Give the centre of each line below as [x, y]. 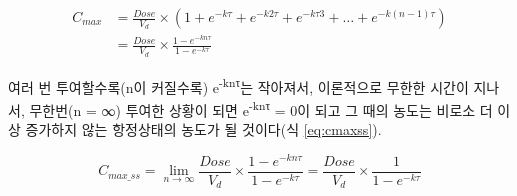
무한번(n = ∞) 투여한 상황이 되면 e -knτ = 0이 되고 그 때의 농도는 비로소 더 [261, 108]
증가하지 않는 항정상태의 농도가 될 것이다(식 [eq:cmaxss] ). [203, 129]
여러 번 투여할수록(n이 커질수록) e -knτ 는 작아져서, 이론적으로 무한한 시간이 [238, 85]
